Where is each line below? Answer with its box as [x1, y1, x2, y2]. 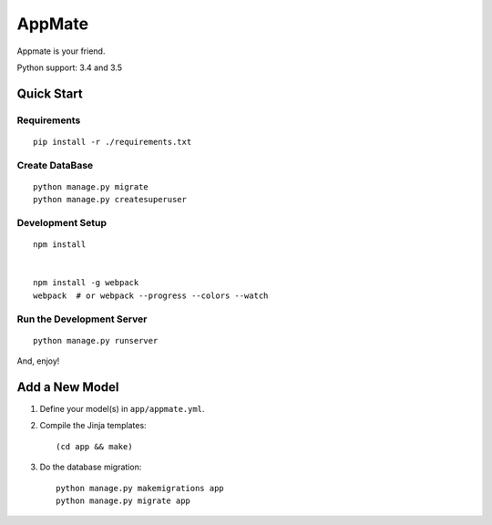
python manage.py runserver [33, 335, 159, 345]
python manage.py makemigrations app [56, 483, 225, 493]
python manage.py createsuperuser [33, 194, 187, 205]
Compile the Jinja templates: [39, 420, 147, 431]
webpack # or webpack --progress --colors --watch [33, 290, 269, 301]
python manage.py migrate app [56, 495, 191, 506]
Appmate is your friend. [16, 46, 106, 57]
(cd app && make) [56, 441, 133, 451]
